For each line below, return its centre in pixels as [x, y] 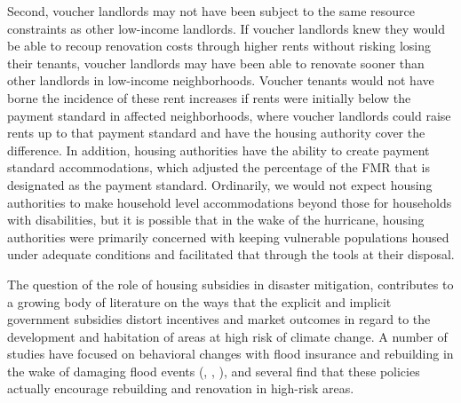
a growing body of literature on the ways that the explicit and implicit [199, 301]
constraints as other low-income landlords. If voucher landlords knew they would [226, 28]
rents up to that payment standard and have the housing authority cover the [216, 133]
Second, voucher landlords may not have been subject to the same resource [211, 11]
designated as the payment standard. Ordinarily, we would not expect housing [220, 184]
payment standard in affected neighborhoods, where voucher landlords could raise [229, 115]
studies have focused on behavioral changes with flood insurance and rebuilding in [230, 354]
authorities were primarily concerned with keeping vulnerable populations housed [228, 237]
